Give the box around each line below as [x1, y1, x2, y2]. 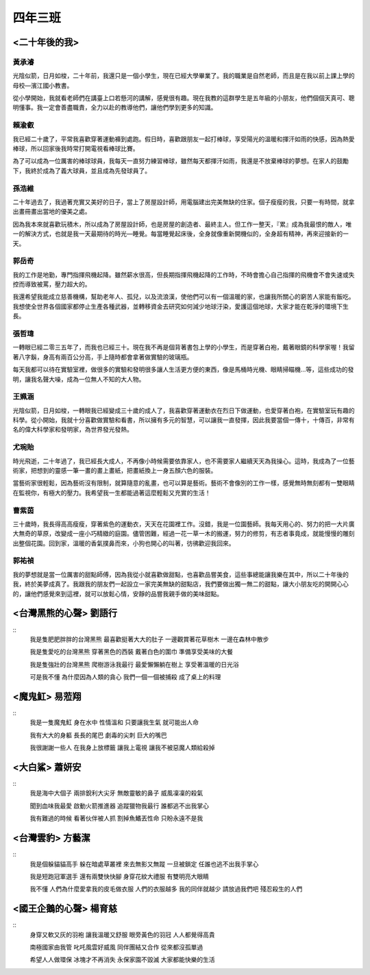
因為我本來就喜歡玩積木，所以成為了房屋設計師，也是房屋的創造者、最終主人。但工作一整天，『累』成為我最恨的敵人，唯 [12, 220, 352, 228]
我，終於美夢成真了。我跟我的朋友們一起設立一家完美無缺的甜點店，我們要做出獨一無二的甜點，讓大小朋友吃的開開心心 [12, 580, 349, 589]
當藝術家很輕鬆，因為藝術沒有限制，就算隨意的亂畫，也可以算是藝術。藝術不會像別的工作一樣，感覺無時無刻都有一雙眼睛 [12, 479, 355, 487]
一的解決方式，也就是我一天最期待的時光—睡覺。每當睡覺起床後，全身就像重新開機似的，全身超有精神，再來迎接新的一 [12, 230, 349, 238]
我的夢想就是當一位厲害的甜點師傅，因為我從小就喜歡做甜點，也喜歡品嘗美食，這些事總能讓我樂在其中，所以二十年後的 [12, 570, 349, 578]
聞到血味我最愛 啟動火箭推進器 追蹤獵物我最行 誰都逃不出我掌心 [29, 802, 209, 810]
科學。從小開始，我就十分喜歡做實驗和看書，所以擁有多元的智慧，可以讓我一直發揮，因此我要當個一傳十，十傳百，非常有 [12, 416, 355, 424]
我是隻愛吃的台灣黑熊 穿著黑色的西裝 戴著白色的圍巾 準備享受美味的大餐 [29, 647, 233, 656]
